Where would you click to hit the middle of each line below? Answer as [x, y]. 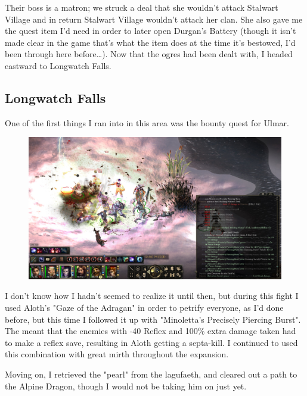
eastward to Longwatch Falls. [58, 65]
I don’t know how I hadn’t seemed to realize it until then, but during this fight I [152, 296]
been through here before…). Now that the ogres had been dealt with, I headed [149, 54]
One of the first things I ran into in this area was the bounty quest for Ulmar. [147, 122]
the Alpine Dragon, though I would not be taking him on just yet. [126, 386]
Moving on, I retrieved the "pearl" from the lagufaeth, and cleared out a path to [151, 374]
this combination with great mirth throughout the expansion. [117, 354]
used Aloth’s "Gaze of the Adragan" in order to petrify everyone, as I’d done [144, 308]
